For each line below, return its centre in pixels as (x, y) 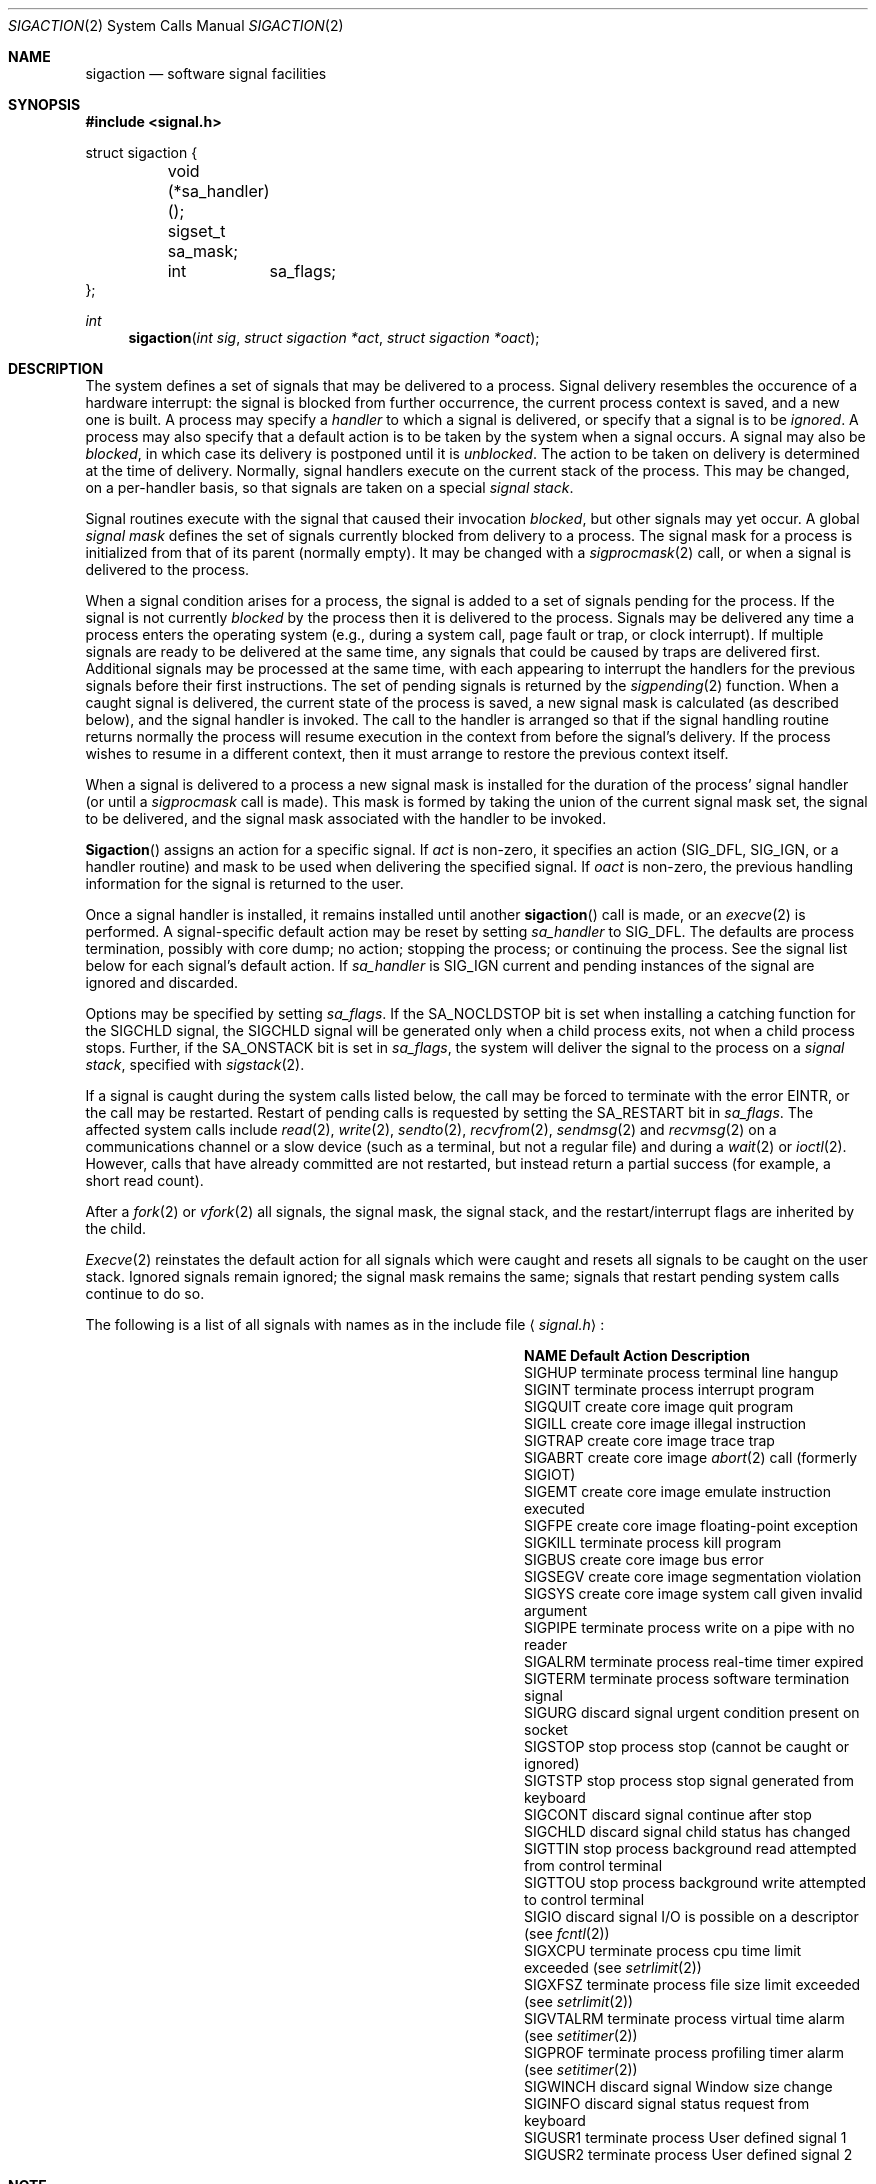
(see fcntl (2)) (567, 1933)
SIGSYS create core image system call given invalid (693, 1593)
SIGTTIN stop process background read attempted (690, 1848)
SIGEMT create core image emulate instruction (678, 1491)
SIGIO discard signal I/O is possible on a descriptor (691, 1916)
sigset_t (196, 231)
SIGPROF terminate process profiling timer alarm (684, 2052)
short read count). (144, 1180)
